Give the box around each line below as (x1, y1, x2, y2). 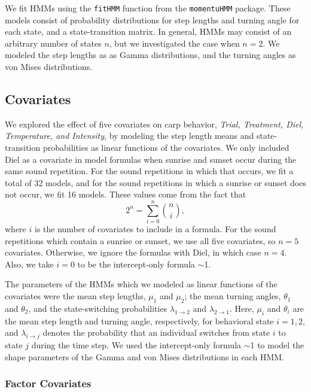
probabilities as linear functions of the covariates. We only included (42, 141, 289, 154)
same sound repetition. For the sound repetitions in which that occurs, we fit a (5, 165, 294, 177)
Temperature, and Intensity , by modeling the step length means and (5, 129, 254, 142)
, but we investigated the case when (109, 37, 240, 49)
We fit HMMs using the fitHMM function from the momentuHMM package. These (5, 2, 291, 14)
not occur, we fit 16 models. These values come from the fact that (5, 188, 246, 200)
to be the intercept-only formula (77, 257, 196, 270)
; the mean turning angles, (184, 290, 281, 302)
